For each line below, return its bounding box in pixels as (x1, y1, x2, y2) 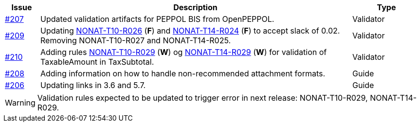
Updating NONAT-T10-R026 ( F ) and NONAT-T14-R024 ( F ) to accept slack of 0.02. (40, 26, 340, 36)
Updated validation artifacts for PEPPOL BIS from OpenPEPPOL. (40, 14, 274, 24)
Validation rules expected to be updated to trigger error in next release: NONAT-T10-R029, (37, 93, 368, 103)
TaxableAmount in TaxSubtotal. (40, 57, 154, 67)
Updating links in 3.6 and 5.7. (40, 80, 146, 90)
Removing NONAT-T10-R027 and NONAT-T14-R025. (40, 36, 231, 45)
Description (173, 2, 218, 12)
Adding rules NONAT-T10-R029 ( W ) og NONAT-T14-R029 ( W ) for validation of (40, 47, 327, 57)
